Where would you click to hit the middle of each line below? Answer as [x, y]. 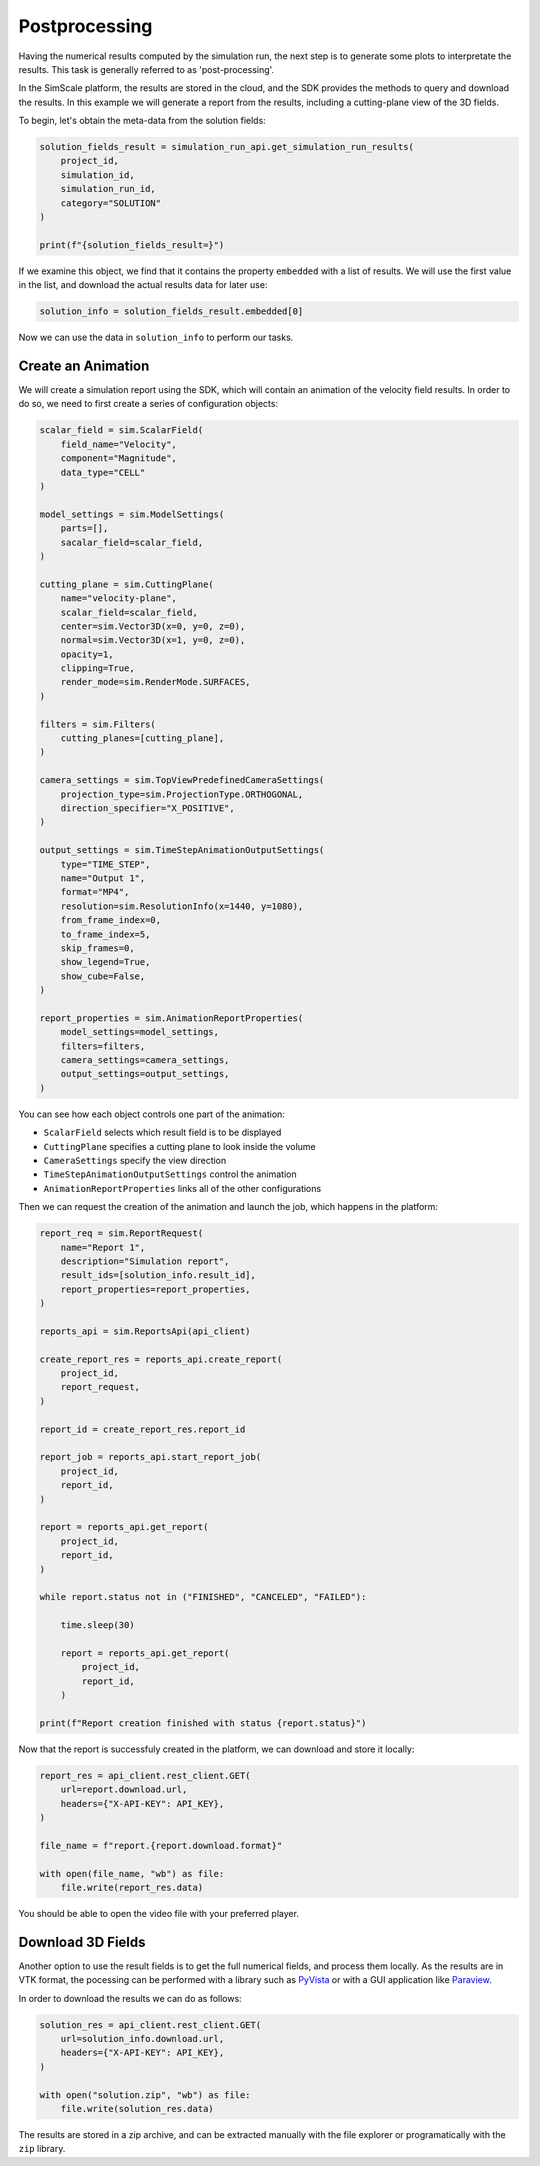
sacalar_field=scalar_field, [132, 542]
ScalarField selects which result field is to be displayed [162, 1132]
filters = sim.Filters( [98, 724]
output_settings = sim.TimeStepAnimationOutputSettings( [182, 850]
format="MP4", [95, 892]
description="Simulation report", [145, 1261]
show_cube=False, [103, 976]
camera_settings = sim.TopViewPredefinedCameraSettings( [182, 780]
